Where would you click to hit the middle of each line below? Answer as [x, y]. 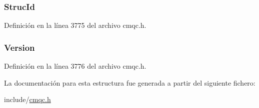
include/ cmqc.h [27, 99]
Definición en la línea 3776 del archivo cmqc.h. [75, 66]
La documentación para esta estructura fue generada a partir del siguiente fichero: [130, 82]
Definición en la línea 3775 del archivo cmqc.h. [75, 25]
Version [19, 47]
